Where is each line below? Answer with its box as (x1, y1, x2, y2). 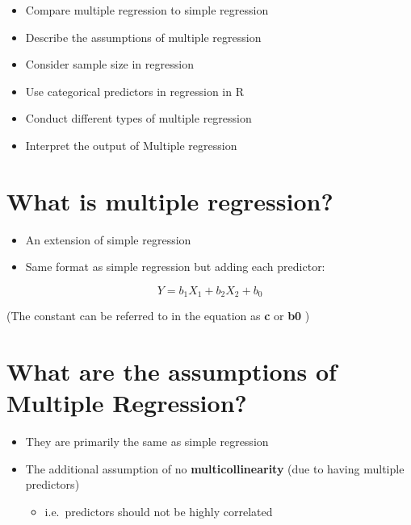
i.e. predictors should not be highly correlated (44, 503, 273, 520)
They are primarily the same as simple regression (25, 433, 269, 450)
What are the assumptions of (6, 355, 337, 388)
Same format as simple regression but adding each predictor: (25, 258, 325, 275)
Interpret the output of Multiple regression (25, 136, 237, 153)
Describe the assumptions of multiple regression (25, 28, 262, 45)
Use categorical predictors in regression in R (25, 82, 244, 99)
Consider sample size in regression (25, 56, 194, 73)
